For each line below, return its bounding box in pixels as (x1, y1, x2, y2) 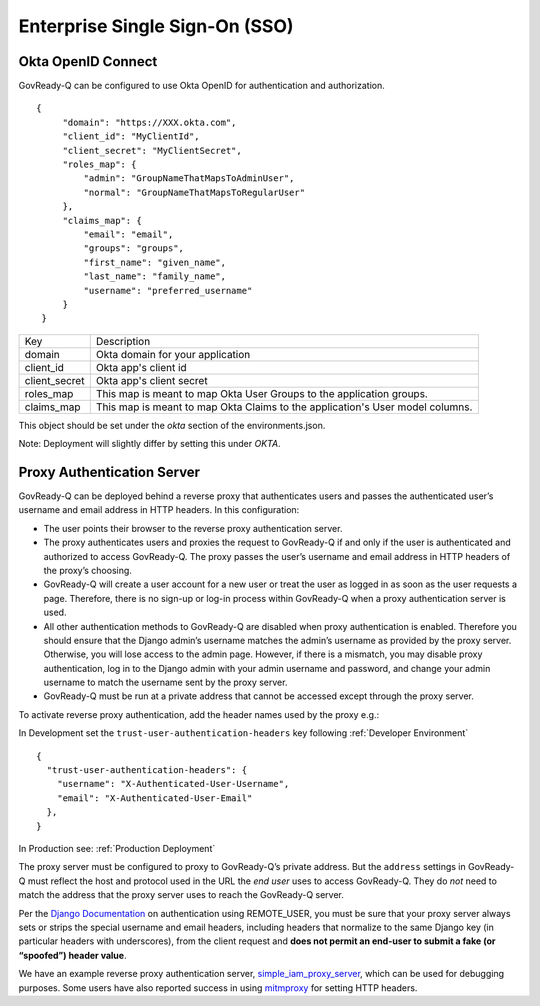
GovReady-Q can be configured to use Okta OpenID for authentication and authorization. (18, 80, 385, 92)
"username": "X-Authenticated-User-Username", (56, 778, 290, 790)
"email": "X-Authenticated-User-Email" (56, 792, 253, 804)
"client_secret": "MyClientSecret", (62, 145, 242, 156)
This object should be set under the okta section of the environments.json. (18, 419, 326, 431)
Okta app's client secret (95, 373, 209, 387)
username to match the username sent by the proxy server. (43, 676, 288, 689)
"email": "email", (83, 228, 174, 240)
